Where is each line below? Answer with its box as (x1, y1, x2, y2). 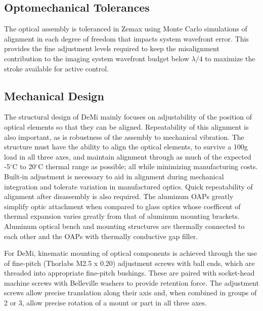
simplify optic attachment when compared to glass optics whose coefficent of (4, 201, 241, 211)
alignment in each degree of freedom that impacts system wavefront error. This (4, 33, 249, 44)
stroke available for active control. (4, 63, 109, 73)
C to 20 (12, 161, 36, 172)
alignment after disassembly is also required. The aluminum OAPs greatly (4, 191, 234, 202)
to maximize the (205, 53, 255, 63)
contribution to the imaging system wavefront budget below (4, 53, 189, 63)
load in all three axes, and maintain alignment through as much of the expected (4, 151, 251, 162)
